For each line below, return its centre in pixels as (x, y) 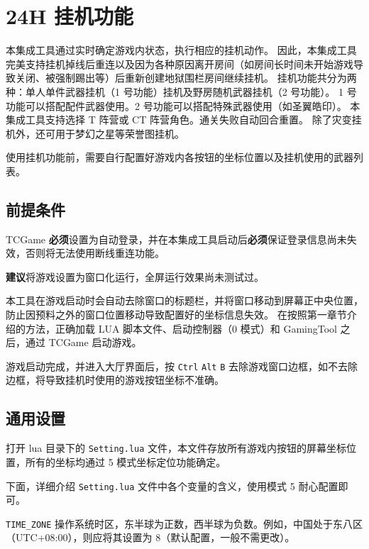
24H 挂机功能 (70, 16)
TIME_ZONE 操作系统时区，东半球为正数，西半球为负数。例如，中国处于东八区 (184, 523)
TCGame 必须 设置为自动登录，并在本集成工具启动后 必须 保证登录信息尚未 (176, 239)
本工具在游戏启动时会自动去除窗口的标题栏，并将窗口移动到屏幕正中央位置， (184, 300)
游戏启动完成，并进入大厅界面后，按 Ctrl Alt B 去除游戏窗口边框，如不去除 (182, 366)
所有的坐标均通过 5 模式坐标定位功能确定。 (126, 461)
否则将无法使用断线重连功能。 (95, 253)
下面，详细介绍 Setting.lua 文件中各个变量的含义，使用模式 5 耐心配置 (172, 486)
